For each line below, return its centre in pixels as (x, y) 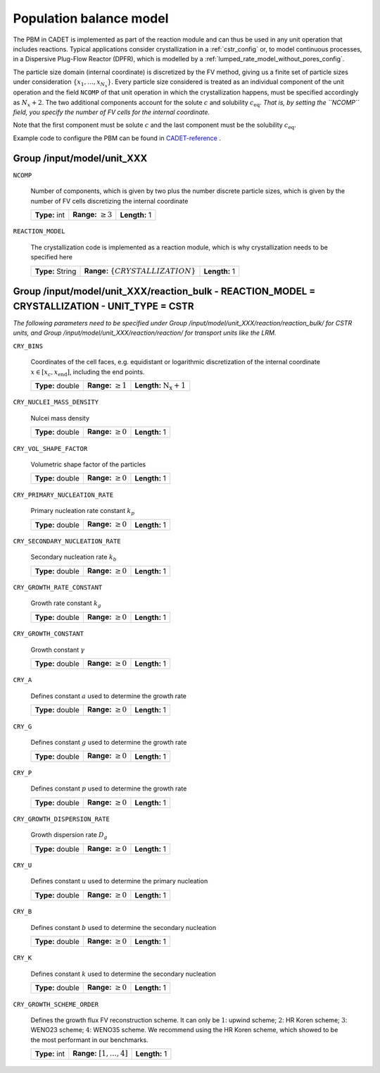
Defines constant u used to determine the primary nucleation (119, 881)
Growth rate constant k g (66, 604)
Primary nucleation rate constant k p (83, 511)
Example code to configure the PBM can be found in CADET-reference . (117, 138)
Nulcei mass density (60, 418)
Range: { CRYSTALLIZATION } (140, 271)
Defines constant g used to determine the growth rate (109, 742)
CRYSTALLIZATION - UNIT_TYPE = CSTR (103, 306)
